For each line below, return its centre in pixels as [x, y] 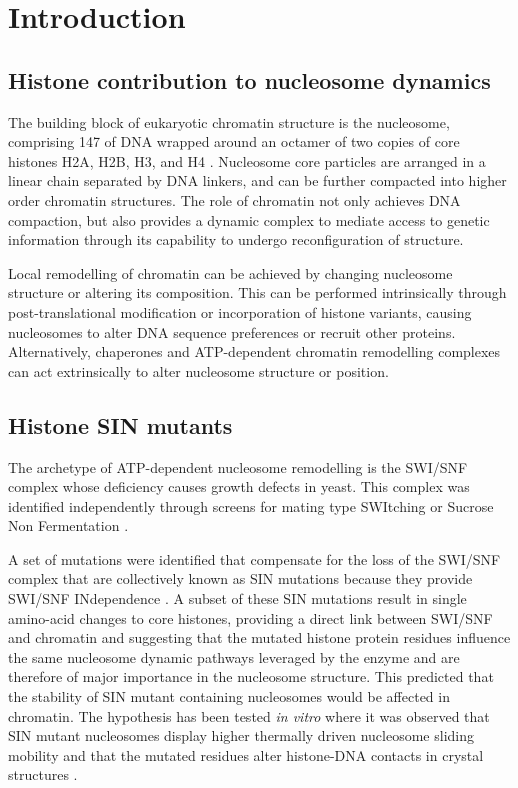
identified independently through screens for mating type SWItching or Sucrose [251, 505]
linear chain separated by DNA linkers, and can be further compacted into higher [257, 180]
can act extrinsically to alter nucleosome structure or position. [198, 370]
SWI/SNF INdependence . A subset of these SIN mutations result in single [237, 598]
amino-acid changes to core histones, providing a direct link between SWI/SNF [250, 617]
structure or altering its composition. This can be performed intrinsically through [257, 292]
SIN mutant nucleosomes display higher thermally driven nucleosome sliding [241, 735]
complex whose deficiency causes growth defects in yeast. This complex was [239, 486]
